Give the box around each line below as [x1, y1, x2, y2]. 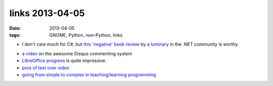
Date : [9, 25, 21, 31]
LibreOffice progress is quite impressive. [22, 58, 107, 64]
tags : [9, 32, 21, 38]
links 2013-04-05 [9, 8, 85, 19]
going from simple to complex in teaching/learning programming [22, 71, 156, 77]
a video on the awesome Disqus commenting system [22, 50, 132, 56]
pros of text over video [22, 64, 70, 70]
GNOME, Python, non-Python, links [49, 32, 123, 38]
